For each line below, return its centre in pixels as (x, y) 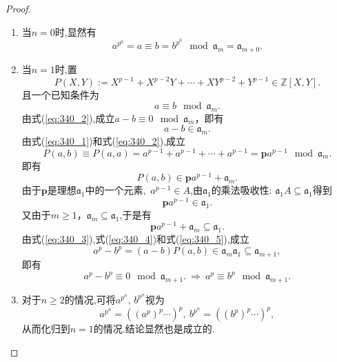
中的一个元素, (115, 190)
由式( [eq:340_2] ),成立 (68, 118)
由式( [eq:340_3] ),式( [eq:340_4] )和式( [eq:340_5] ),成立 (135, 239)
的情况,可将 (90, 299)
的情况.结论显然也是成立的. (154, 329)
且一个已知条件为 (60, 95)
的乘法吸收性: (242, 190)
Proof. (18, 8)
